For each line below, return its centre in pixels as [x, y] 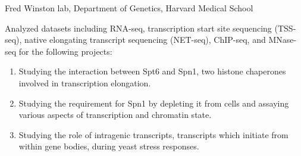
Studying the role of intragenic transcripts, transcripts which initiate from [153, 134]
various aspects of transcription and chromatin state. [115, 115]
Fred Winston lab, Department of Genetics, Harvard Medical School [129, 8]
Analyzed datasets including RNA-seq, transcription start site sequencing [138, 28]
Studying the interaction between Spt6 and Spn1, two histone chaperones [152, 71]
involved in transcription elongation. [85, 82]
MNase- [283, 40]
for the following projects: [65, 51]
